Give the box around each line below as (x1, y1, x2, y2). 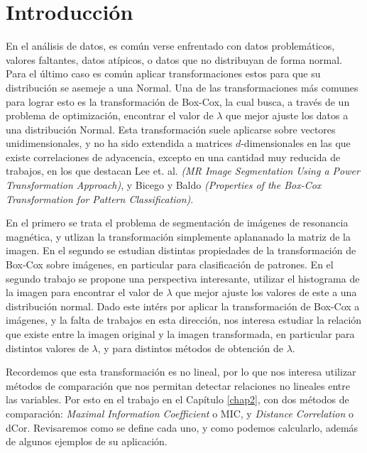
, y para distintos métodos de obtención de (97, 340, 283, 355)
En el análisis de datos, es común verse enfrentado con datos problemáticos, (6, 38, 335, 53)
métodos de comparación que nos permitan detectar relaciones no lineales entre (6, 378, 351, 393)
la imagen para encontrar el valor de (6, 285, 163, 300)
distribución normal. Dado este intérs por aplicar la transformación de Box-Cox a (6, 298, 360, 313)
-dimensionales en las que (241, 136, 351, 151)
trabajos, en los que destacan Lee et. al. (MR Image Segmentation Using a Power (6, 163, 360, 178)
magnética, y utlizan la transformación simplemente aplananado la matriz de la (6, 229, 351, 244)
